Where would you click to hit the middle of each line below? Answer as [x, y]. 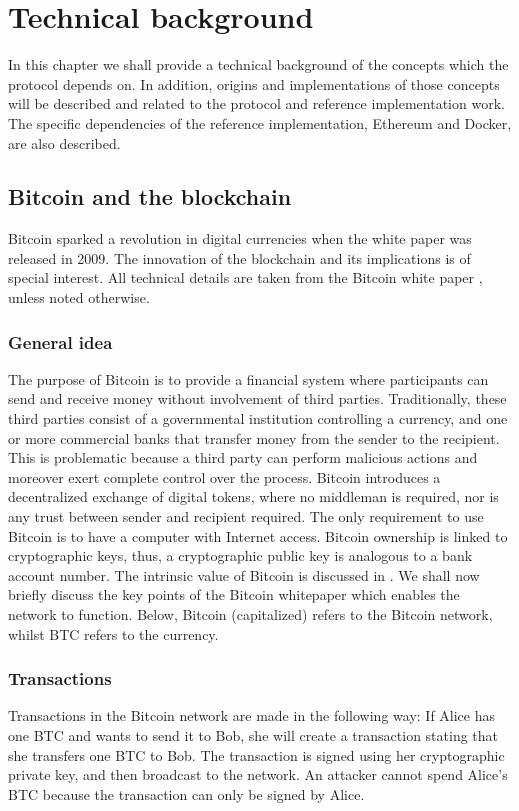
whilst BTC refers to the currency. [113, 633]
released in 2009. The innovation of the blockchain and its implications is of [239, 257]
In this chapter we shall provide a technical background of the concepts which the [258, 64]
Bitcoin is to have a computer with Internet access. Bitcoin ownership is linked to [258, 535]
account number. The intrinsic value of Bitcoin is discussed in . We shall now [244, 574]
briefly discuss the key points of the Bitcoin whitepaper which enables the [234, 594]
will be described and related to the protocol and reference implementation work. [256, 103]
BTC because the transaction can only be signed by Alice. [186, 793]
